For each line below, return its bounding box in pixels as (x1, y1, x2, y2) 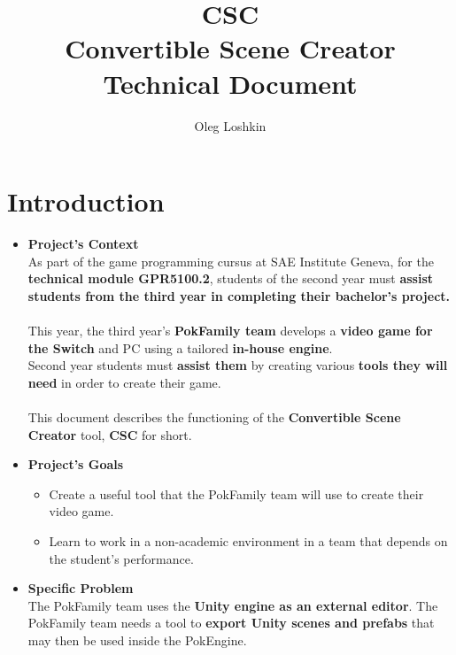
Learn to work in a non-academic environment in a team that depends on (49, 531, 448, 550)
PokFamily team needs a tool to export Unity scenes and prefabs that (27, 613, 435, 632)
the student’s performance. (49, 549, 194, 567)
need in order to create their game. (27, 373, 221, 391)
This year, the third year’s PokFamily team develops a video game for (27, 321, 433, 339)
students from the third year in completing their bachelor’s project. (27, 286, 451, 304)
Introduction (7, 183, 165, 220)
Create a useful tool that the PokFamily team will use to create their (49, 484, 424, 503)
